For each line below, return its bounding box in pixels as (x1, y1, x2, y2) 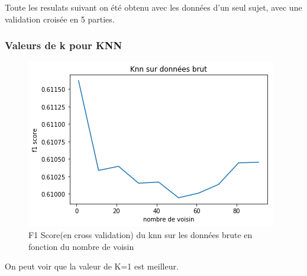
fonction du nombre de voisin (28, 240, 134, 252)
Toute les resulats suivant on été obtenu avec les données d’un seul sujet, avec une (5, 1, 302, 13)
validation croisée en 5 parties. (5, 12, 115, 25)
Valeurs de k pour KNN (5, 38, 122, 53)
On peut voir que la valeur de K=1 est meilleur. (5, 260, 179, 272)
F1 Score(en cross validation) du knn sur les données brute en (28, 229, 253, 240)
